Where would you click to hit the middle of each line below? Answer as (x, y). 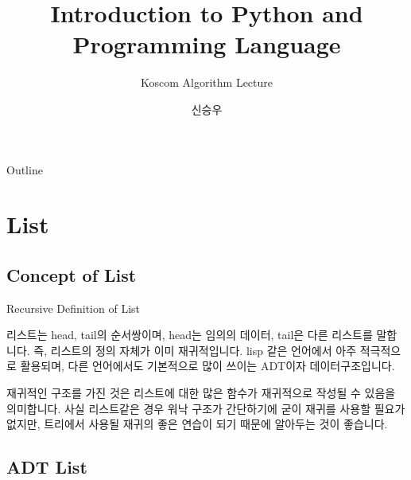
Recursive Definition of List (73, 308)
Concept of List (72, 274)
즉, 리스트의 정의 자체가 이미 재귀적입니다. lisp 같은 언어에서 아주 (195, 350)
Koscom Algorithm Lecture (207, 82)
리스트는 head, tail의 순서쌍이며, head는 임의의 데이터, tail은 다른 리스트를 (190, 335)
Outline (25, 169)
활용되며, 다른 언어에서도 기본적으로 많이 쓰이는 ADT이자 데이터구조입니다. (207, 366)
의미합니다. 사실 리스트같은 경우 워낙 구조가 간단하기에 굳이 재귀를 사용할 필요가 (206, 408)
